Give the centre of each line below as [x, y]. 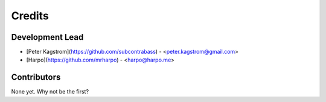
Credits [30, 16]
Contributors [36, 78]
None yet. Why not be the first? [50, 92]
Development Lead [47, 37]
